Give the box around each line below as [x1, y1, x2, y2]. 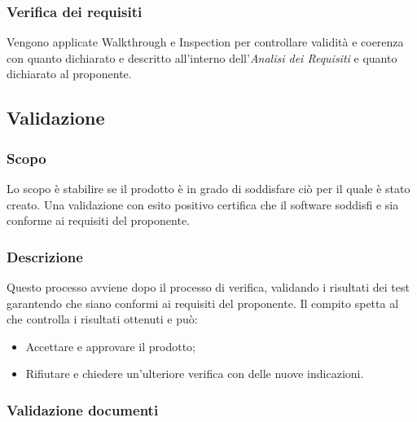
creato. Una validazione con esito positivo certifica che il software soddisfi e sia [7, 196, 399, 213]
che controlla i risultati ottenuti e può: [7, 310, 198, 327]
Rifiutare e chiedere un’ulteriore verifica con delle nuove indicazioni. [25, 365, 364, 382]
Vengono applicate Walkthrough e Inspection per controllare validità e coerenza [7, 33, 404, 51]
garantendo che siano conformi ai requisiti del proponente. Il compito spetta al [7, 294, 399, 311]
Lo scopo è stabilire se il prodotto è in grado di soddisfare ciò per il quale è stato [7, 180, 410, 196]
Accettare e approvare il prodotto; [25, 337, 196, 354]
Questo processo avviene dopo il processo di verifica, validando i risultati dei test [7, 279, 410, 295]
